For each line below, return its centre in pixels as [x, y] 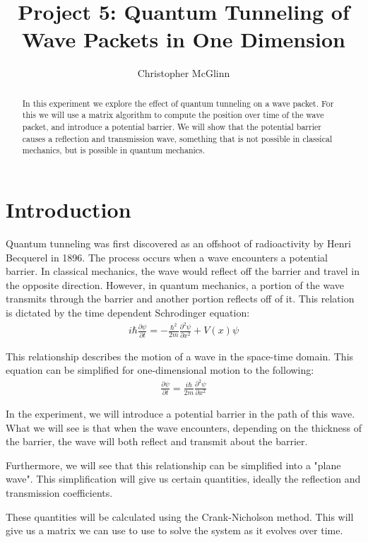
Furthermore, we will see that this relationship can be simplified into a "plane [173, 465]
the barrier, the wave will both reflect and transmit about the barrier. [157, 441]
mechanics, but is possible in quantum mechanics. [114, 150]
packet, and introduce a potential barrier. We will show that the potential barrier [172, 127]
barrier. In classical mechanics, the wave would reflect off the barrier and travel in [183, 271]
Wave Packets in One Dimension [184, 39]
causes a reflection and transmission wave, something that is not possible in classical [177, 138]
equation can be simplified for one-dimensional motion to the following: [160, 370]
